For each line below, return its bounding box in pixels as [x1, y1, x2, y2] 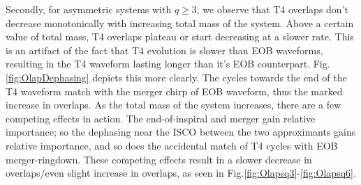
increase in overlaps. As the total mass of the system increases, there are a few [6, 97, 341, 112]
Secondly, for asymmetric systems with [6, 2, 172, 16]
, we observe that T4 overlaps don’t [196, 2, 348, 16]
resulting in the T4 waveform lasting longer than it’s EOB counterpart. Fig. [6, 56, 330, 71]
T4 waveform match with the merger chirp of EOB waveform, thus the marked [6, 83, 343, 98]
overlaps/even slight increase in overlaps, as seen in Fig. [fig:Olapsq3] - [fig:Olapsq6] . [6, 166, 356, 180]
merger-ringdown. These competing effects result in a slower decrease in [6, 152, 312, 166]
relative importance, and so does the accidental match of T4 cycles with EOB [6, 138, 338, 152]
